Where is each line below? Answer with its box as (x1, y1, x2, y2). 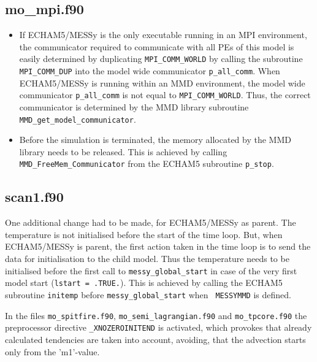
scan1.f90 (5, 187, 64, 206)
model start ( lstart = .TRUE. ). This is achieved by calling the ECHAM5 (5, 276, 283, 289)
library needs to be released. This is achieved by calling (19, 145, 227, 158)
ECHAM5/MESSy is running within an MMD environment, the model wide (19, 76, 305, 89)
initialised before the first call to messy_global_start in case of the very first (5, 264, 297, 277)
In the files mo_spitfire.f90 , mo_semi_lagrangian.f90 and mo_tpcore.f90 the (5, 309, 307, 322)
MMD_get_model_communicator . (19, 112, 136, 125)
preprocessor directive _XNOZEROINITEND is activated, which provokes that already (5, 321, 312, 334)
